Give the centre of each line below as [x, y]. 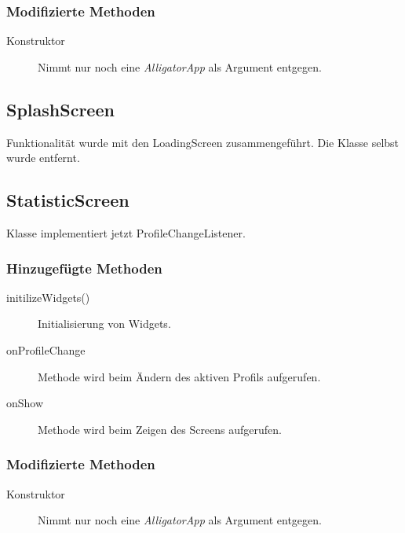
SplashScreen [60, 109]
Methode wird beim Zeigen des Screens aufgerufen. [160, 429]
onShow [25, 403]
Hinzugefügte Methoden [84, 268]
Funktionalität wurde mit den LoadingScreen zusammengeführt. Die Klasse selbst [203, 142]
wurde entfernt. [43, 158]
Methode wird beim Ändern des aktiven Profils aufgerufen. [179, 376]
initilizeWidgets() [48, 297]
